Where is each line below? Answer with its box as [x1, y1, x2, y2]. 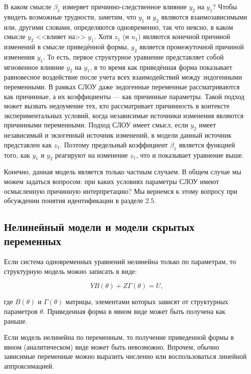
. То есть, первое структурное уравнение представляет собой [43, 51, 224, 62]
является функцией [179, 139, 235, 149]
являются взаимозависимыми [161, 11, 248, 21]
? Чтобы [212, 1, 237, 11]
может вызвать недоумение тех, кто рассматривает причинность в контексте [4, 101, 230, 111]
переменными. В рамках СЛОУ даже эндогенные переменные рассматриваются [4, 81, 240, 91]
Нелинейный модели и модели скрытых [4, 219, 195, 234]
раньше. [4, 315, 27, 326]
